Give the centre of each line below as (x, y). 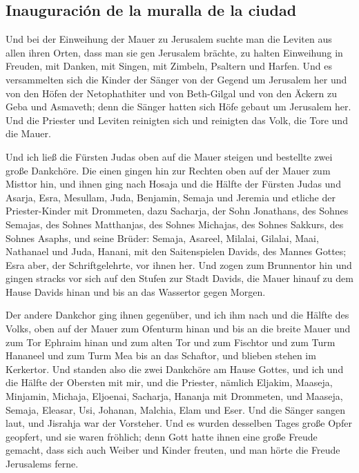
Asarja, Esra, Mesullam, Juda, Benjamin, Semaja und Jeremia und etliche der (171, 197)
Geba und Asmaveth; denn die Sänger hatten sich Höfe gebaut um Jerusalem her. (178, 107)
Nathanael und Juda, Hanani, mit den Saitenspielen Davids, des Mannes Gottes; (176, 251)
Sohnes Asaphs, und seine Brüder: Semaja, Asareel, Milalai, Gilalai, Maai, (162, 238)
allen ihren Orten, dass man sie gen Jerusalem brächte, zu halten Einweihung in (174, 52)
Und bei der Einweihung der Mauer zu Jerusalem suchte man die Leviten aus (169, 39)
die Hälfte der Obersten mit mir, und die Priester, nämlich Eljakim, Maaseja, (169, 382)
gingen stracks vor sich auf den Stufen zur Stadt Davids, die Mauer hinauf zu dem (179, 278)
